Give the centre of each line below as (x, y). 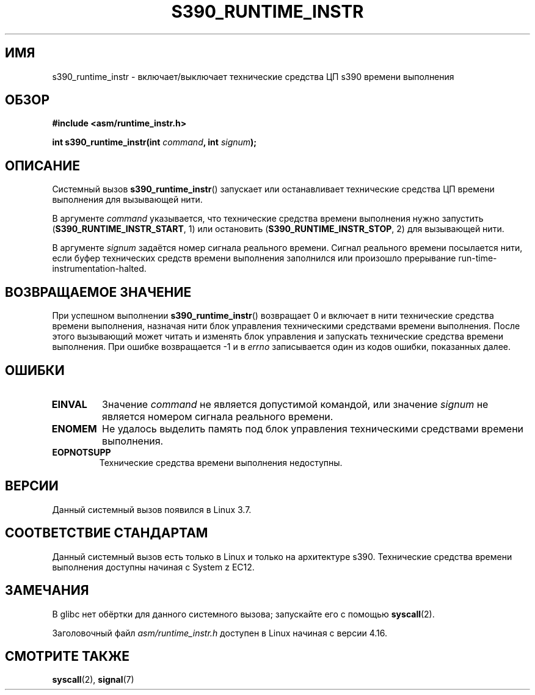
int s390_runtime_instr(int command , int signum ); (155, 142)
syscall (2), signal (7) (93, 680)
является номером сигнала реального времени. (218, 416)
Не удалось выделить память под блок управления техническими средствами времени (313, 428)
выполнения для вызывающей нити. (127, 200)
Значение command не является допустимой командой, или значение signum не (295, 404)
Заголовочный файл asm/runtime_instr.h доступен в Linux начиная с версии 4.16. (220, 633)
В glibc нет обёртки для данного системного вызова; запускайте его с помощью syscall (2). (243, 614)
